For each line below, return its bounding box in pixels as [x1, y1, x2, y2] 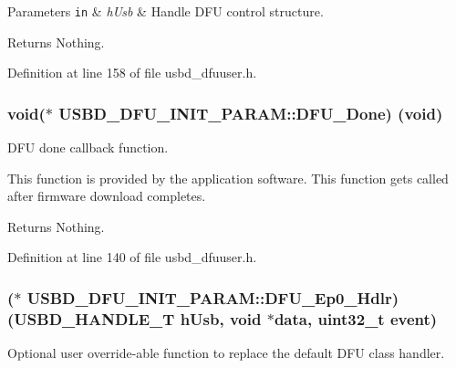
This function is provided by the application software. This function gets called [7, 168, 449, 187]
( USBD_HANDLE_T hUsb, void [7, 307, 262, 330]
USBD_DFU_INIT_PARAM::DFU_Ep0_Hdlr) [26, 286, 399, 309]
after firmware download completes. [7, 186, 206, 205]
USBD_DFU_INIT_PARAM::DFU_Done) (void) [58, 101, 443, 124]
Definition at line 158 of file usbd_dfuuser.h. [7, 63, 257, 82]
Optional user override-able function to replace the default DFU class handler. [7, 343, 445, 363]
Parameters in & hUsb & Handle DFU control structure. [7, 2, 324, 20]
